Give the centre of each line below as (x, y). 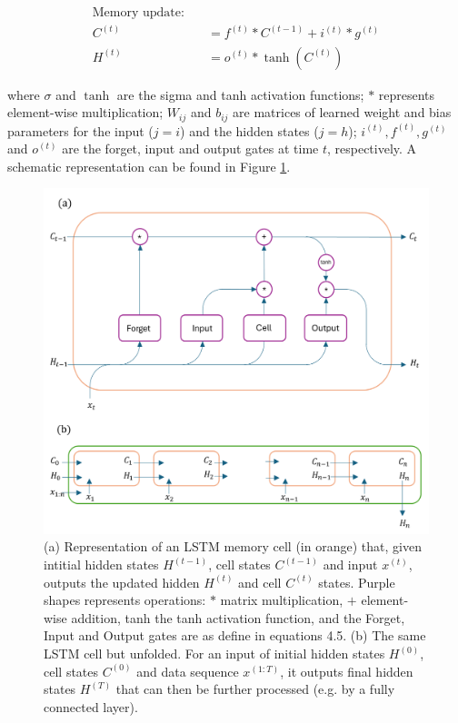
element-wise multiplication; (85, 112)
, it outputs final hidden (347, 671)
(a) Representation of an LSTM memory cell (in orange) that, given (233, 546)
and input (350, 565)
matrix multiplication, (282, 600)
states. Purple (357, 582)
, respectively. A (372, 149)
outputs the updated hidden (122, 582)
